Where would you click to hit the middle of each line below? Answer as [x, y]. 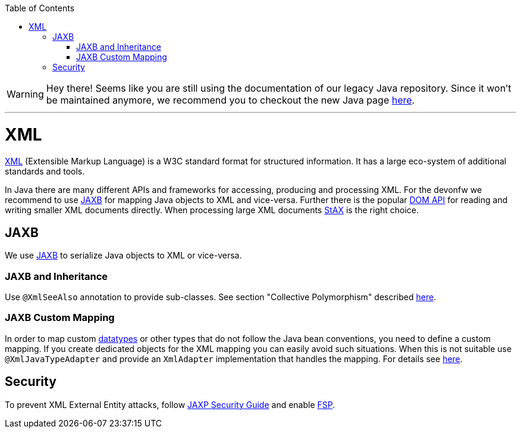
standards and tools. [45, 171]
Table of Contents [40, 8]
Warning [25, 94]
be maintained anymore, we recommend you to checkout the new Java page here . [230, 100]
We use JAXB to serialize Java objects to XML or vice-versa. [123, 256]
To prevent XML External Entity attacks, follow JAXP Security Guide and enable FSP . [170, 404]
